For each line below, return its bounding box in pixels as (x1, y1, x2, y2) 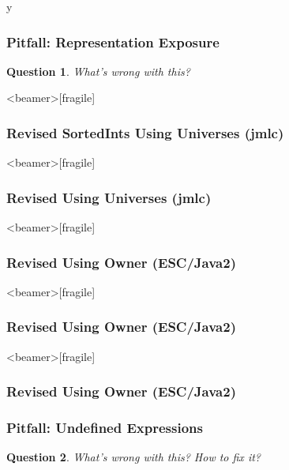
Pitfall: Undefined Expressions (6, 418, 203, 438)
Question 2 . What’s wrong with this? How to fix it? (6, 449, 261, 465)
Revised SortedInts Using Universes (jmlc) (6, 122, 284, 142)
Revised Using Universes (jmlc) (6, 187, 212, 207)
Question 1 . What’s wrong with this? (6, 62, 190, 79)
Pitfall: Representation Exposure (6, 32, 220, 51)
